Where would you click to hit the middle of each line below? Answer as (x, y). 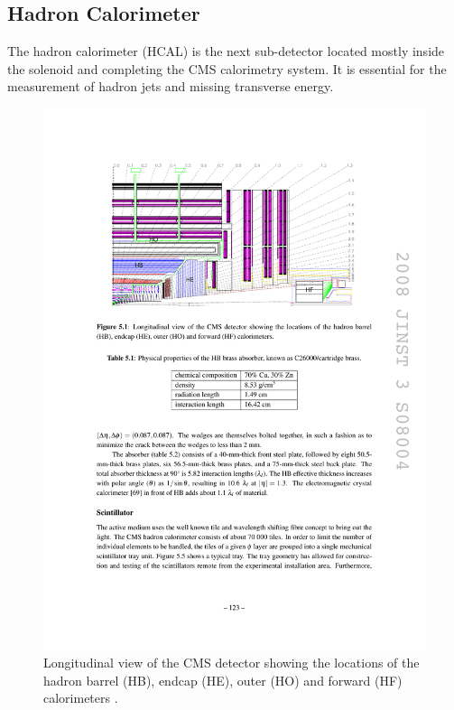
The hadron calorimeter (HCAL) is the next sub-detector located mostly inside (226, 51)
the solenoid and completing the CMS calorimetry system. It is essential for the (227, 68)
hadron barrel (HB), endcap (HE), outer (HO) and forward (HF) (223, 680)
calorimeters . (81, 698)
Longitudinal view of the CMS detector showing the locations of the (232, 663)
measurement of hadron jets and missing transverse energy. (171, 86)
